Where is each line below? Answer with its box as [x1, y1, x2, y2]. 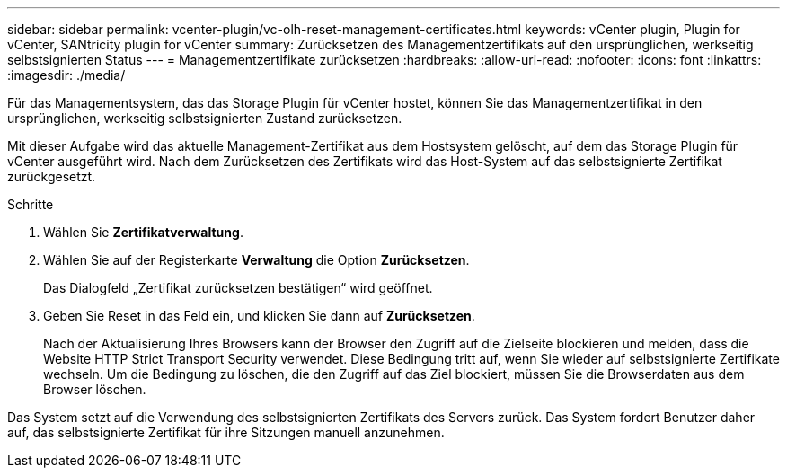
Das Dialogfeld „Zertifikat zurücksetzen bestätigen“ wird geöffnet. [43, 280, 433, 295]
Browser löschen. [43, 382, 146, 397]
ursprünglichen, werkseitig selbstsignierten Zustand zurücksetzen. [7, 110, 402, 126]
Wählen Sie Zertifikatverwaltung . [43, 224, 243, 240]
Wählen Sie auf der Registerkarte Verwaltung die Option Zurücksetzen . [43, 252, 470, 268]
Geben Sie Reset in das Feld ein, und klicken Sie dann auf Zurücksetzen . [43, 308, 475, 323]
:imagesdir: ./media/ [7, 67, 126, 83]
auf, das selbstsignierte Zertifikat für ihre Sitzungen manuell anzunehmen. [7, 425, 445, 440]
